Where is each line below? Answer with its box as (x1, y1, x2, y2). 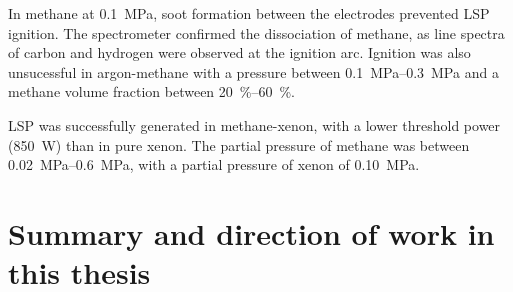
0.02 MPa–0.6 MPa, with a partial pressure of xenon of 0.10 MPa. (8, 154, 420, 175)
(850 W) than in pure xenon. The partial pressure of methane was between (8, 134, 470, 155)
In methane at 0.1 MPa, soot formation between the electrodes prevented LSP (8, 3, 490, 23)
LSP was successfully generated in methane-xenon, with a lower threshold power (8, 114, 501, 135)
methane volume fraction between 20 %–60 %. (8, 81, 296, 102)
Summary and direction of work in (8, 212, 495, 253)
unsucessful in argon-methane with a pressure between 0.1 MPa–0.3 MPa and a (8, 61, 499, 82)
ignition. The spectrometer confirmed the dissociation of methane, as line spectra (8, 22, 505, 43)
